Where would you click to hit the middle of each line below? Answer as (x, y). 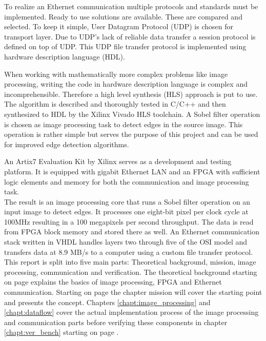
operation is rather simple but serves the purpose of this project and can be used (131, 134)
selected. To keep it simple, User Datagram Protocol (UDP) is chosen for (119, 26)
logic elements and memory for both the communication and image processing (127, 181)
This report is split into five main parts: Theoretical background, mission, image (130, 262)
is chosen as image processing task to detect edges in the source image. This (124, 124)
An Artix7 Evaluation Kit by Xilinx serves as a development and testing (118, 161)
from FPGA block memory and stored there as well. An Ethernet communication (132, 232)
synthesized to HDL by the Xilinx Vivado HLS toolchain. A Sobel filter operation (132, 114)
